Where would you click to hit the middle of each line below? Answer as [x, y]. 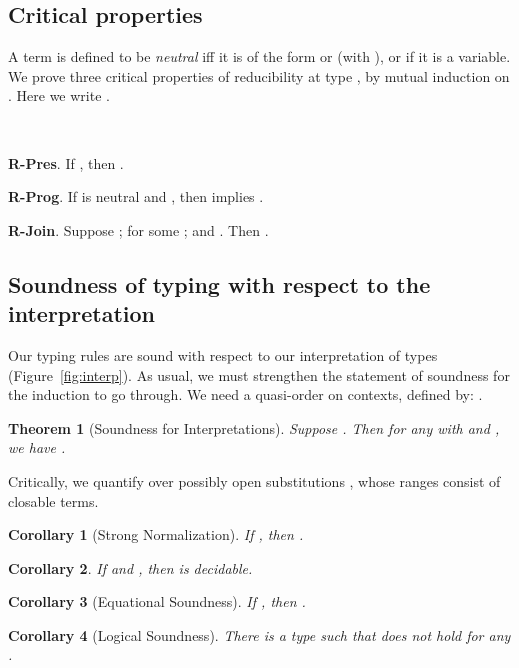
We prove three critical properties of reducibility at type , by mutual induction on [259, 75]
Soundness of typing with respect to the [219, 283]
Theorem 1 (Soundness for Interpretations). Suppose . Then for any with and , [254, 427]
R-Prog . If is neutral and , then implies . [136, 196]
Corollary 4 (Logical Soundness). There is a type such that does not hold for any [259, 634]
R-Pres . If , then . [66, 162]
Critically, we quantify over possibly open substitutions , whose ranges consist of [254, 480]
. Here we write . [59, 95]
